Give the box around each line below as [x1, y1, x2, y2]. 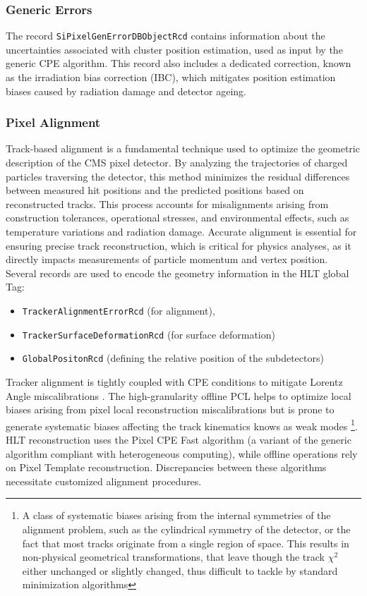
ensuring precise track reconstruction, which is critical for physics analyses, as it [6, 238, 351, 253]
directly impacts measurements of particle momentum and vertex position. [6, 252, 328, 267]
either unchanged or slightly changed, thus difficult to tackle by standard [22, 563, 338, 578]
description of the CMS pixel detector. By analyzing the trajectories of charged [6, 155, 348, 170]
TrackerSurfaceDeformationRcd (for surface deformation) [22, 327, 275, 341]
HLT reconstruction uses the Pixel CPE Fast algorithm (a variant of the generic [6, 432, 351, 446]
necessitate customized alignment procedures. [6, 473, 202, 488]
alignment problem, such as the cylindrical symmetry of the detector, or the [22, 521, 351, 536]
